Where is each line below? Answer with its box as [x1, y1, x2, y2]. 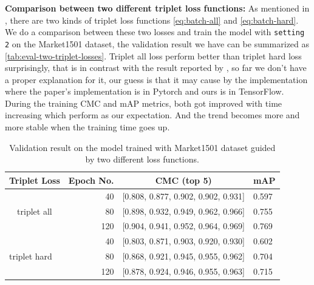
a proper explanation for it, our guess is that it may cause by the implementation [5, 73, 308, 85]
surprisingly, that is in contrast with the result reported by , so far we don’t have [5, 61, 307, 74]
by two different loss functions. [85, 153, 199, 166]
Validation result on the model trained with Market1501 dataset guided [9, 141, 276, 153]
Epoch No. [68, 173, 114, 186]
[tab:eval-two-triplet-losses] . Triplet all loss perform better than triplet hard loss [5, 49, 302, 62]
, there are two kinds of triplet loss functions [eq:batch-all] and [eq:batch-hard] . [5, 13, 299, 26]
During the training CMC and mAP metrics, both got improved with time [5, 96, 282, 109]
